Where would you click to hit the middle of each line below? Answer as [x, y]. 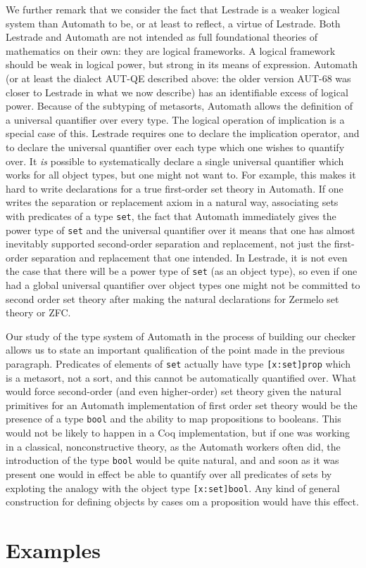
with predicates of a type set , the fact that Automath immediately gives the [171, 215]
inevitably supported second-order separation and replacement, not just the [169, 244]
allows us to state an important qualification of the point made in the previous [175, 350]
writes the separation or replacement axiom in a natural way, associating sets [172, 202]
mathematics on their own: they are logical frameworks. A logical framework [171, 50]
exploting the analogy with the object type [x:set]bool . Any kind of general [173, 488]
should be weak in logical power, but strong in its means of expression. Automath [182, 64]
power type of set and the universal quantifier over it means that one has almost [181, 230]
